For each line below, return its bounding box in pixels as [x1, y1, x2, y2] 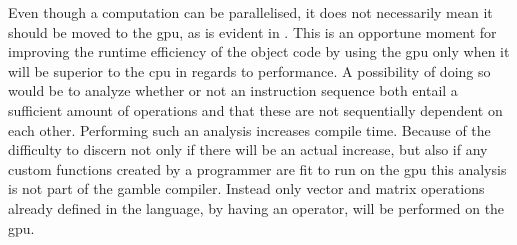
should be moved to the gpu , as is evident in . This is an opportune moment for [8, 21, 497, 42]
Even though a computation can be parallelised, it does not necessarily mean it [8, 2, 493, 22]
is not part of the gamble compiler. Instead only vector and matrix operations [8, 178, 485, 199]
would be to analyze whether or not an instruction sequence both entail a [8, 80, 458, 101]
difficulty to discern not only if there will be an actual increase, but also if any [8, 139, 488, 160]
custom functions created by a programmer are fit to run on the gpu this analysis [8, 158, 507, 179]
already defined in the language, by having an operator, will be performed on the [8, 197, 505, 218]
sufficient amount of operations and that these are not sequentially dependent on [8, 99, 503, 120]
